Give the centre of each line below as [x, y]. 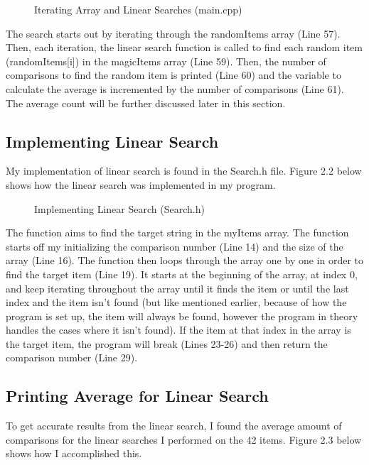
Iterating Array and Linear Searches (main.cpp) [138, 9]
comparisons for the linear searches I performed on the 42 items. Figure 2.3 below [184, 439]
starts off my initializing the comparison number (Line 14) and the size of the [175, 246]
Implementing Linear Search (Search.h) [119, 208]
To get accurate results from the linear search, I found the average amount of [174, 426]
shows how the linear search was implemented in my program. [141, 184]
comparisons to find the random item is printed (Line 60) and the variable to [173, 75]
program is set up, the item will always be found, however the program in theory [182, 316]
